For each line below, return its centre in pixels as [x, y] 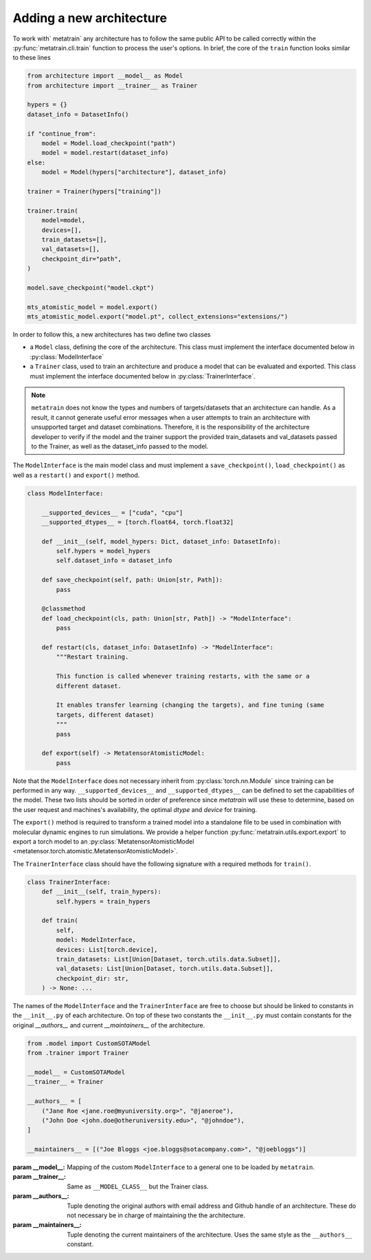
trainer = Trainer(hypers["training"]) [94, 192]
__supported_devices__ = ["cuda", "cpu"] [112, 512]
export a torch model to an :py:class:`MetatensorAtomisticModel [103, 842]
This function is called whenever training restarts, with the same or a [183, 676]
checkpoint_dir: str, [92, 978]
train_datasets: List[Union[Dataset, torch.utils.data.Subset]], [168, 959]
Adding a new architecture [90, 18]
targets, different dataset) [105, 715]
